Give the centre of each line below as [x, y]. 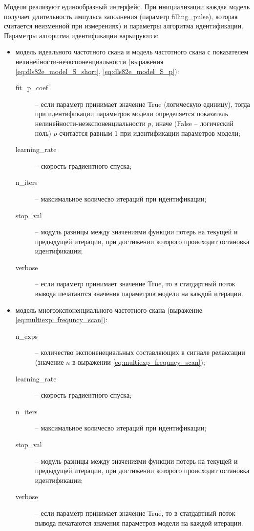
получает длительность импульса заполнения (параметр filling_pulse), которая [121, 16]
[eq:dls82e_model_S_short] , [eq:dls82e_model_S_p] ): [97, 71]
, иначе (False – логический [192, 123]
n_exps [26, 336]
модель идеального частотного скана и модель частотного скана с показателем [132, 52]
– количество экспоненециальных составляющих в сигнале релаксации [140, 352]
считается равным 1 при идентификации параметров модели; [150, 133]
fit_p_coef [32, 88]
